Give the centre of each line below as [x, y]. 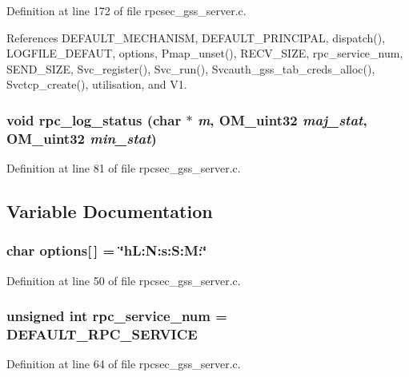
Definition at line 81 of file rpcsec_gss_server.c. [124, 168]
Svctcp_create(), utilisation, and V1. [97, 84]
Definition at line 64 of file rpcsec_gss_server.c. [124, 364]
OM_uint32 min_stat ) [82, 138]
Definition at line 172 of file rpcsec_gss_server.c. [126, 10]
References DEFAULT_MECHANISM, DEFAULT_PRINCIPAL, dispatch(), [196, 37]
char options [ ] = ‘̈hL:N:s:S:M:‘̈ [107, 250]
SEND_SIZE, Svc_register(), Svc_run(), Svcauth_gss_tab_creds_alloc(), [191, 68]
